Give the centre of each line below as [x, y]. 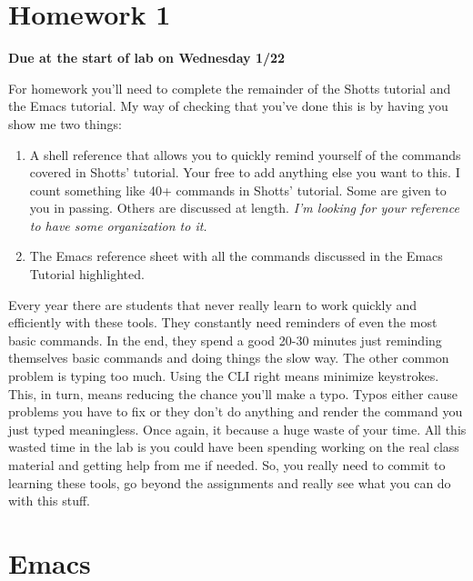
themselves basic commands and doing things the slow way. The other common [229, 358]
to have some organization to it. [118, 225]
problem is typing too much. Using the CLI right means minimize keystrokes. [224, 376]
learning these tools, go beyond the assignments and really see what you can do [230, 482]
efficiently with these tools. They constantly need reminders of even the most [223, 322]
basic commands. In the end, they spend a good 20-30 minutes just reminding [225, 340]
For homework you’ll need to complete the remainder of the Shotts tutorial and [230, 88]
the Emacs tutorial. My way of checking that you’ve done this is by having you [228, 106]
